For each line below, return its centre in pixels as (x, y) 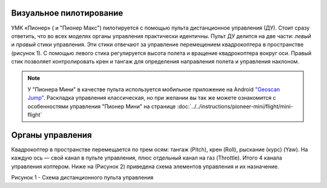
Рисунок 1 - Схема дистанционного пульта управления (82, 178)
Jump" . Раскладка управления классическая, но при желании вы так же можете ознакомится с (152, 98)
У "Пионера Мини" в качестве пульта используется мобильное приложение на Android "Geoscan (154, 89)
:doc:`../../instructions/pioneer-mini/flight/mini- (235, 106)
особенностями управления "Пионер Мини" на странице (101, 106)
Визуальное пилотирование (67, 13)
